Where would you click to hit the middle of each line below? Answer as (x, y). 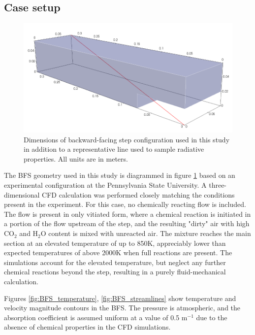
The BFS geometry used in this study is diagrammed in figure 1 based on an (120, 175)
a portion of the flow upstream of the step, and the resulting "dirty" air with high (127, 223)
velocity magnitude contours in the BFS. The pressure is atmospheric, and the (122, 308)
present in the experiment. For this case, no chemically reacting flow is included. (125, 204)
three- (218, 185)
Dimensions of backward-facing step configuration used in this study (127, 139)
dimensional (22, 194)
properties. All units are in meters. (76, 158)
